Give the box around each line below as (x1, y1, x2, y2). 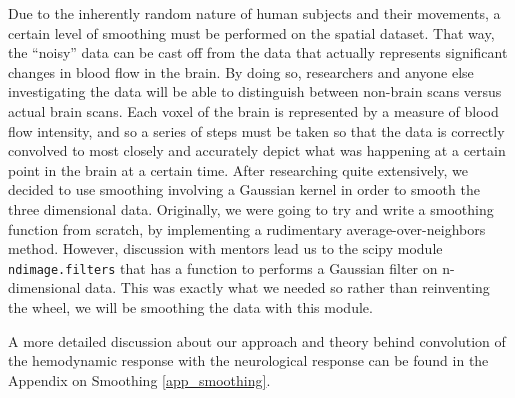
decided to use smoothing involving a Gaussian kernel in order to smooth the (8, 179, 480, 200)
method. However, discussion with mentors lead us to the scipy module (8, 238, 443, 259)
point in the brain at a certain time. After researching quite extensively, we (8, 159, 469, 180)
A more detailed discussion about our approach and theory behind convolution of (8, 330, 506, 351)
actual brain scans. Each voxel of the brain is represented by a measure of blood (8, 100, 499, 121)
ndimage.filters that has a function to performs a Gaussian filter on (8, 257, 438, 278)
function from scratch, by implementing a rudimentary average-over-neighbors (8, 218, 486, 239)
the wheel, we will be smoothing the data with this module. (8, 296, 373, 317)
